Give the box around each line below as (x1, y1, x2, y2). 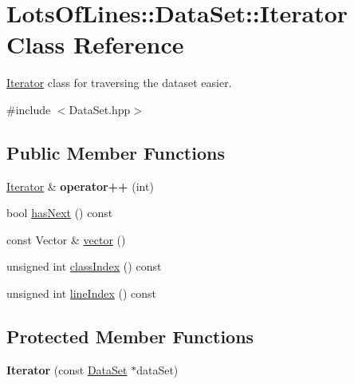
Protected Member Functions (6, 324, 254, 349)
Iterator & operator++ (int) (6, 177, 154, 194)
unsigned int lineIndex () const (6, 285, 157, 302)
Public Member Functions (6, 140, 225, 164)
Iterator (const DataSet (6, 361, 128, 378)
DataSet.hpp (69, 101, 131, 117)
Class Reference (6, 28, 184, 61)
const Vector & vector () (6, 231, 126, 247)
